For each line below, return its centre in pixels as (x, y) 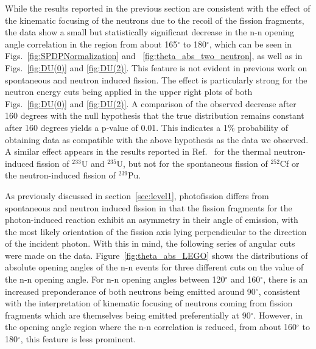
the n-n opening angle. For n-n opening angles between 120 (115, 279)
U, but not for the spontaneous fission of (192, 163)
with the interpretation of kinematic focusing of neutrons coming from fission (149, 303)
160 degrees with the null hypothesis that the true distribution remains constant (155, 115)
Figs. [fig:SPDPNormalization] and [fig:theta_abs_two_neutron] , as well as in (154, 56)
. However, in (278, 315)
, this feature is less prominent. (78, 339)
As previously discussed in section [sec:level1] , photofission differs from (137, 195)
